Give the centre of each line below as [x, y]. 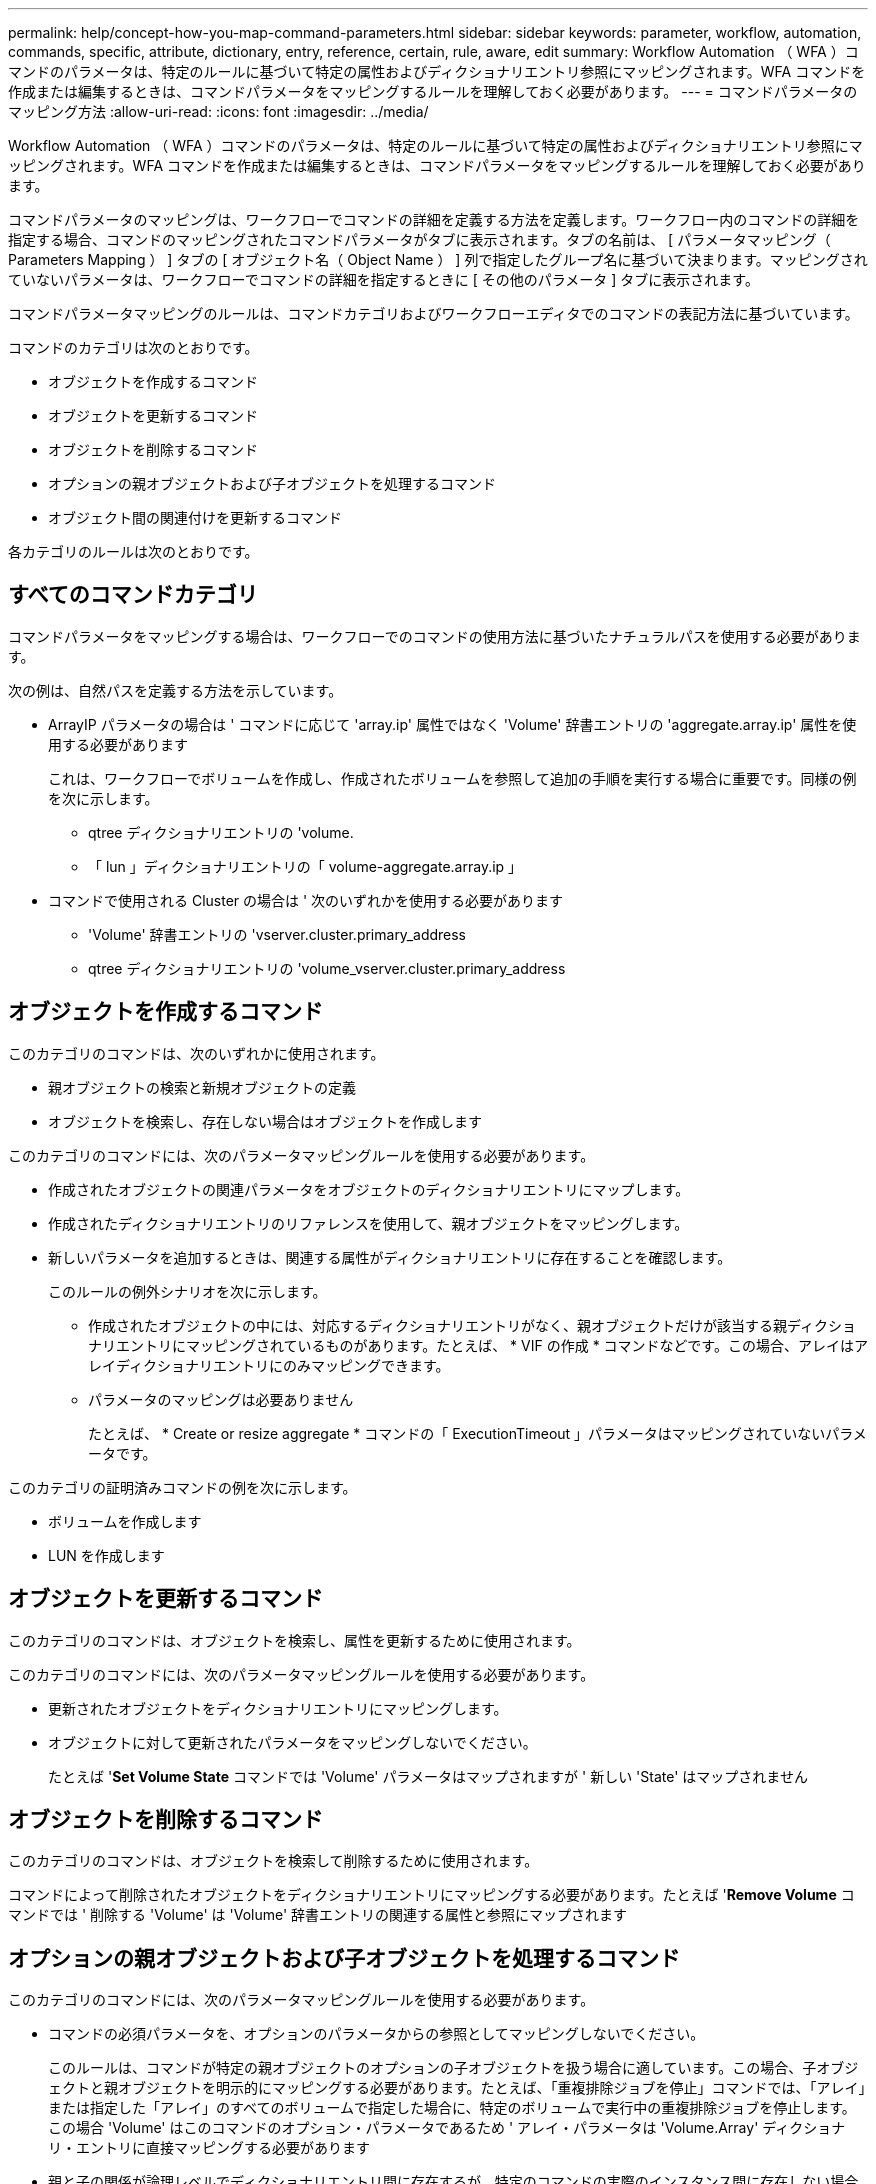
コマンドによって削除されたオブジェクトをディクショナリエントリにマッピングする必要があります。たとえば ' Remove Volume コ [431, 1895]
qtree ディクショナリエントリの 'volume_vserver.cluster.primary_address [327, 968]
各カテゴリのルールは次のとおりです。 [133, 551]
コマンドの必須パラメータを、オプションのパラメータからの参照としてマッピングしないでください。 [376, 2034]
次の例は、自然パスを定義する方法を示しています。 [175, 690]
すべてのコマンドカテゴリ [133, 595]
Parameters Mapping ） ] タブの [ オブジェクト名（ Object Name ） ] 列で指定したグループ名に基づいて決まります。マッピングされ [438, 259]
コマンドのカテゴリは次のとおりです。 [133, 347]
